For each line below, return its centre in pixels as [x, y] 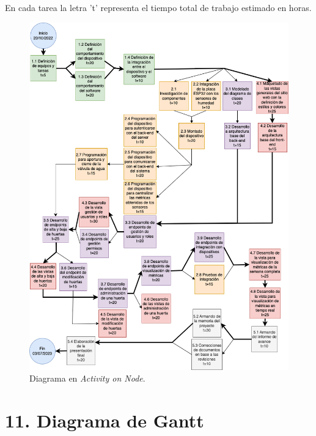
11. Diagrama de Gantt [105, 420]
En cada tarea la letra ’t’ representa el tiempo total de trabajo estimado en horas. [158, 7]
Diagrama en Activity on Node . [87, 378]
